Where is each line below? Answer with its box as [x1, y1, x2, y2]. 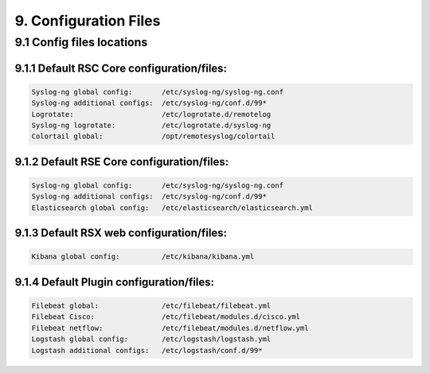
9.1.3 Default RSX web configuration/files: [14, 227, 227, 240]
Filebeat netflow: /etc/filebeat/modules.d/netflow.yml [31, 323, 309, 332]
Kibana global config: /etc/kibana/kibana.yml [31, 252, 255, 262]
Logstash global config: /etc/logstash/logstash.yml [31, 335, 272, 344]
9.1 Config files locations [14, 35, 148, 49]
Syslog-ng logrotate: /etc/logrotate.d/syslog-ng [31, 120, 272, 130]
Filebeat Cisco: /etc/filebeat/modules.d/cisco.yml [31, 313, 301, 321]
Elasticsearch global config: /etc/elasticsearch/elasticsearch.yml [31, 203, 314, 212]
